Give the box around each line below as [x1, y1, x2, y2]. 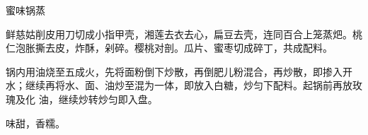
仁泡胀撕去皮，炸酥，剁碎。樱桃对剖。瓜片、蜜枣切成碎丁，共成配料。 [6, 40, 333, 55]
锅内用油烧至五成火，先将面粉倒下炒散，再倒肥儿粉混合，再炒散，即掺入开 [6, 64, 352, 78]
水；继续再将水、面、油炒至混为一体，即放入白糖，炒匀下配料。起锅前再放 [6, 78, 352, 93]
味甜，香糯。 [6, 115, 65, 130]
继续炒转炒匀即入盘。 [58, 91, 158, 106]
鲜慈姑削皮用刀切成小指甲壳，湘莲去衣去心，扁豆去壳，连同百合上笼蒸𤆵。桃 [6, 26, 362, 41]
